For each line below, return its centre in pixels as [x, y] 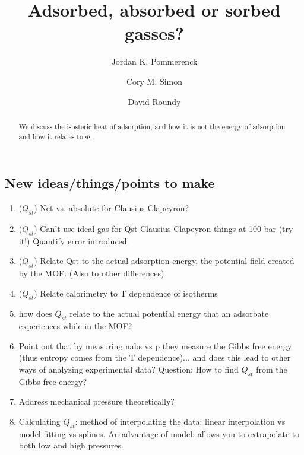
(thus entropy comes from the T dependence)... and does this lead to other [155, 357]
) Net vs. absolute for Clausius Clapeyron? [112, 208]
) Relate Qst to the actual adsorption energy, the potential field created [164, 261]
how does [35, 314]
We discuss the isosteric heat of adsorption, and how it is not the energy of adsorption [152, 126]
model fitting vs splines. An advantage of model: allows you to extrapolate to [159, 433]
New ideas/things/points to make [110, 183]
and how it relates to [51, 136]
